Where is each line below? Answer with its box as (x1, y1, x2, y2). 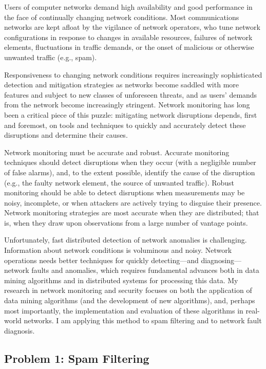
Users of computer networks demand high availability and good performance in (4, 2, 253, 12)
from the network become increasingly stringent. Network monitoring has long (4, 99, 250, 110)
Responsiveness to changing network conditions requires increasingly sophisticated (4, 69, 262, 80)
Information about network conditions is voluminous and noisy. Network (4, 245, 232, 255)
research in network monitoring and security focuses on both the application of (4, 285, 252, 296)
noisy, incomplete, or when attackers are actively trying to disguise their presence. (4, 197, 262, 208)
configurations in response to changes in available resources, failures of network (4, 31, 253, 42)
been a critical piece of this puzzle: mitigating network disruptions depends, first (4, 109, 257, 120)
